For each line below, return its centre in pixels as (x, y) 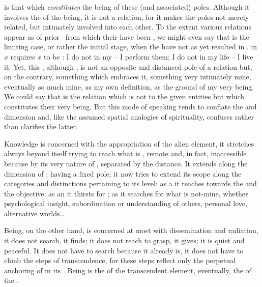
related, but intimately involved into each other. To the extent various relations (128, 27)
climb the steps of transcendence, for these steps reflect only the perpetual (120, 260)
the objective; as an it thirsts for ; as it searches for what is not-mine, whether (126, 193)
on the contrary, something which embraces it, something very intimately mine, (128, 77)
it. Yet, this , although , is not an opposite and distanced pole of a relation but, (128, 66)
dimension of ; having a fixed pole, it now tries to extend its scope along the (123, 173)
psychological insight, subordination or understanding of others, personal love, (126, 203)
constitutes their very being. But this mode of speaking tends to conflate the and (130, 106)
